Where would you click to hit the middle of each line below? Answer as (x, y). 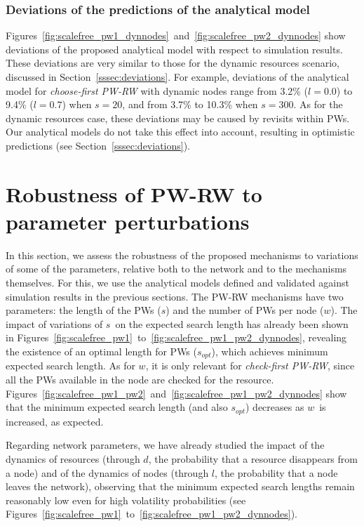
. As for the (318, 104)
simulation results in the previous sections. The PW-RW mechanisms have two (175, 296)
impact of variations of (54, 323)
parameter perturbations (128, 221)
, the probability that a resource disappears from (253, 458)
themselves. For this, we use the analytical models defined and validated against (177, 283)
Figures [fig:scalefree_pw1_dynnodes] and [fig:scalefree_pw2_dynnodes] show (176, 35)
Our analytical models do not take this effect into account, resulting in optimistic (180, 132)
